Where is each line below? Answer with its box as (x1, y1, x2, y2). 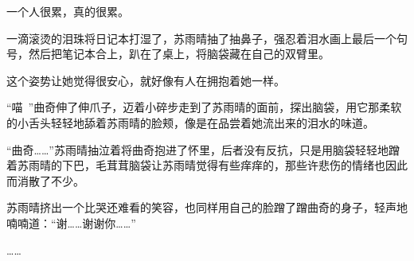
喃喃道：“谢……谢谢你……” (6, 214, 136, 231)
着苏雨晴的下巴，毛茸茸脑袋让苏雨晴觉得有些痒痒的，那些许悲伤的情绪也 (6, 157, 385, 173)
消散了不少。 (17, 172, 84, 189)
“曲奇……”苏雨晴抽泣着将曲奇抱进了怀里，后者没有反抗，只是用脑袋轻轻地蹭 (6, 141, 400, 158)
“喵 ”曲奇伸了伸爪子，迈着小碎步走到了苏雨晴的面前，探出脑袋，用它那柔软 (6, 99, 402, 115)
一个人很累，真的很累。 (6, 3, 129, 19)
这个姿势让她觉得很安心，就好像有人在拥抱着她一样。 (6, 72, 285, 88)
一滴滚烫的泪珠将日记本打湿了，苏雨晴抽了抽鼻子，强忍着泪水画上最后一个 (6, 29, 396, 46)
